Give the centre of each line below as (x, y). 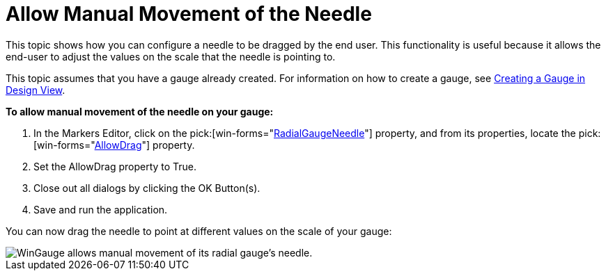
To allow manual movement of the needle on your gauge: (140, 111)
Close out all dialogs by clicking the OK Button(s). (147, 188)
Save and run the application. (101, 209)
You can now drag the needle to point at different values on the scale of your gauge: (199, 231)
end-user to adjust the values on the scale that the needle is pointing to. (171, 56)
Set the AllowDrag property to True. (115, 166)
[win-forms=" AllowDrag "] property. (114, 145)
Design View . (36, 90)
